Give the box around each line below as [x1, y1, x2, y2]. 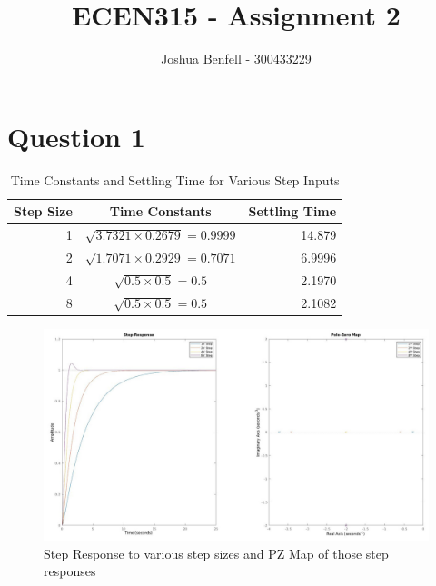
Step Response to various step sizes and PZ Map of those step [44, 543, 389, 562]
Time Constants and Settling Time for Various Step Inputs [10, 170, 340, 189]
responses [44, 561, 96, 581]
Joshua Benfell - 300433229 [161, 49, 312, 68]
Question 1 [7, 117, 145, 154]
